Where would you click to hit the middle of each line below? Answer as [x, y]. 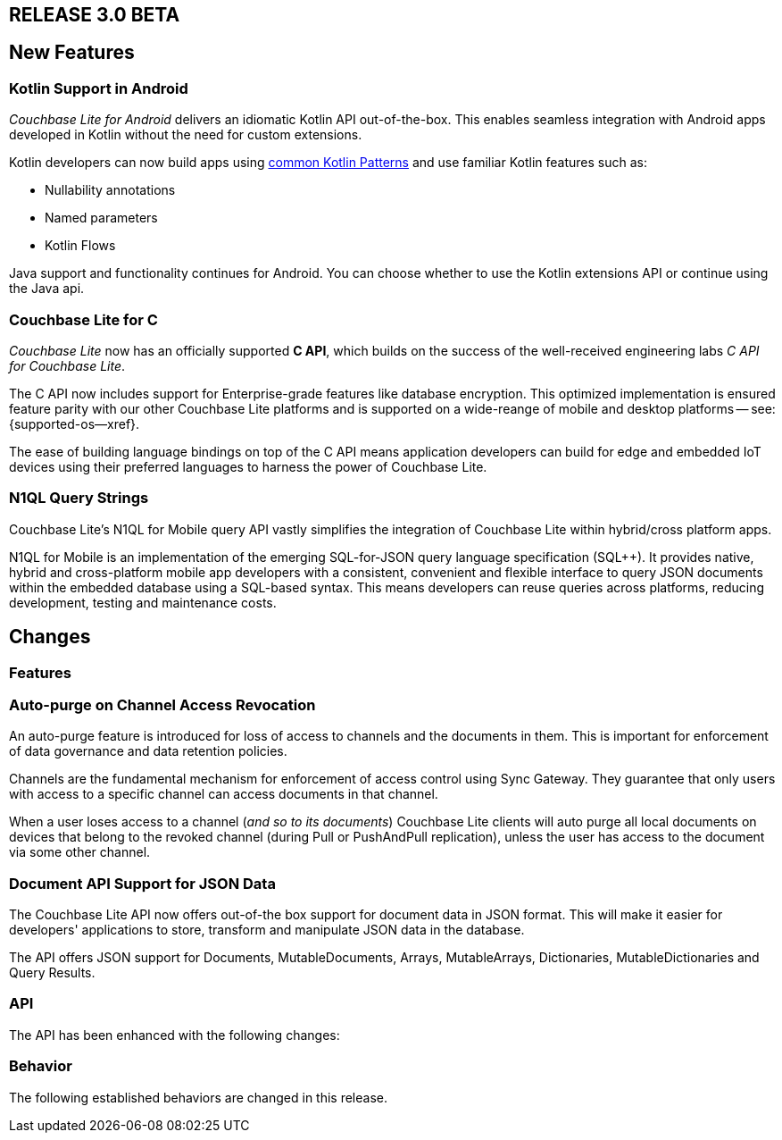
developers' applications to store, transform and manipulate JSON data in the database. [267, 930]
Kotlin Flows [80, 246]
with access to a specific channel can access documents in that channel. [224, 794]
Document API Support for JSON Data [142, 883]
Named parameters [101, 218]
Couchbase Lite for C [83, 319]
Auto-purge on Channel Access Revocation [162, 704]
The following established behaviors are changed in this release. [198, 1097]
